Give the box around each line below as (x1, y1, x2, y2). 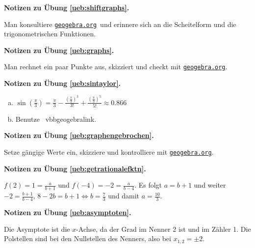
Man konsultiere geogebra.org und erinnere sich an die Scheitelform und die (4, 19, 236, 29)
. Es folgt (134, 180, 162, 190)
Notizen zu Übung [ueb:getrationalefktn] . (4, 163, 146, 173)
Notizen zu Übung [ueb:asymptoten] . (4, 207, 131, 217)
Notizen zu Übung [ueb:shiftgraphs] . (4, 2, 129, 12)
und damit (108, 191, 140, 201)
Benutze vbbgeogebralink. (15, 113, 97, 124)
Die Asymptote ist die (4, 223, 70, 234)
